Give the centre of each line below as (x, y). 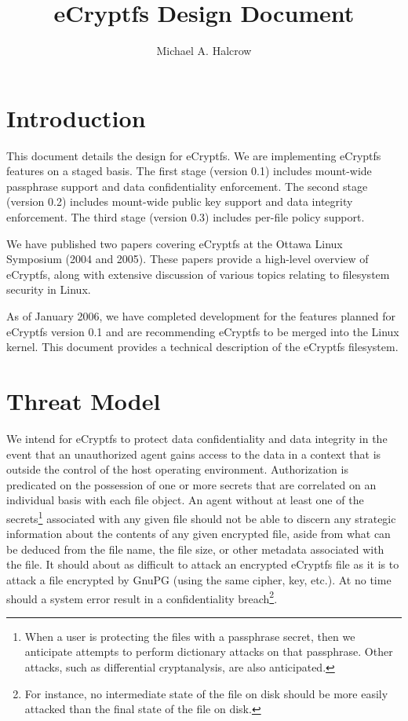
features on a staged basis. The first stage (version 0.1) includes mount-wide (189, 171)
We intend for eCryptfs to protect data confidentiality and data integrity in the (197, 438)
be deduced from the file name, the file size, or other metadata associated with (195, 549)
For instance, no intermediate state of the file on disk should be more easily (206, 693)
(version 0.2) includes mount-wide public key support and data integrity (180, 201)
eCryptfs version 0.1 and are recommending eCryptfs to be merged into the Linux (203, 331)
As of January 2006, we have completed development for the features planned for (201, 316)
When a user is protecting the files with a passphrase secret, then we (190, 636)
